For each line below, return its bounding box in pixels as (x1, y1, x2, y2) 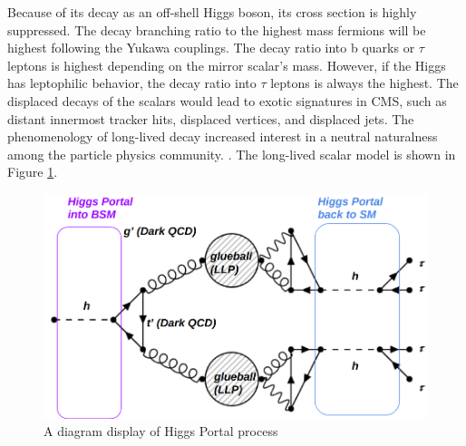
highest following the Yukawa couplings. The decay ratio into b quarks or (7, 38, 415, 57)
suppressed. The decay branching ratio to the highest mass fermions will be (7, 20, 426, 39)
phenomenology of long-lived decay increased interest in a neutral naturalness (7, 127, 438, 146)
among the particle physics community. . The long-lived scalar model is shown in (7, 144, 456, 163)
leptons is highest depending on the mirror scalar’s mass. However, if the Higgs (7, 55, 446, 74)
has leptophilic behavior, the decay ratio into (7, 73, 257, 92)
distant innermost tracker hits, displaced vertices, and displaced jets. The (7, 109, 414, 128)
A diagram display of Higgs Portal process (44, 422, 278, 441)
